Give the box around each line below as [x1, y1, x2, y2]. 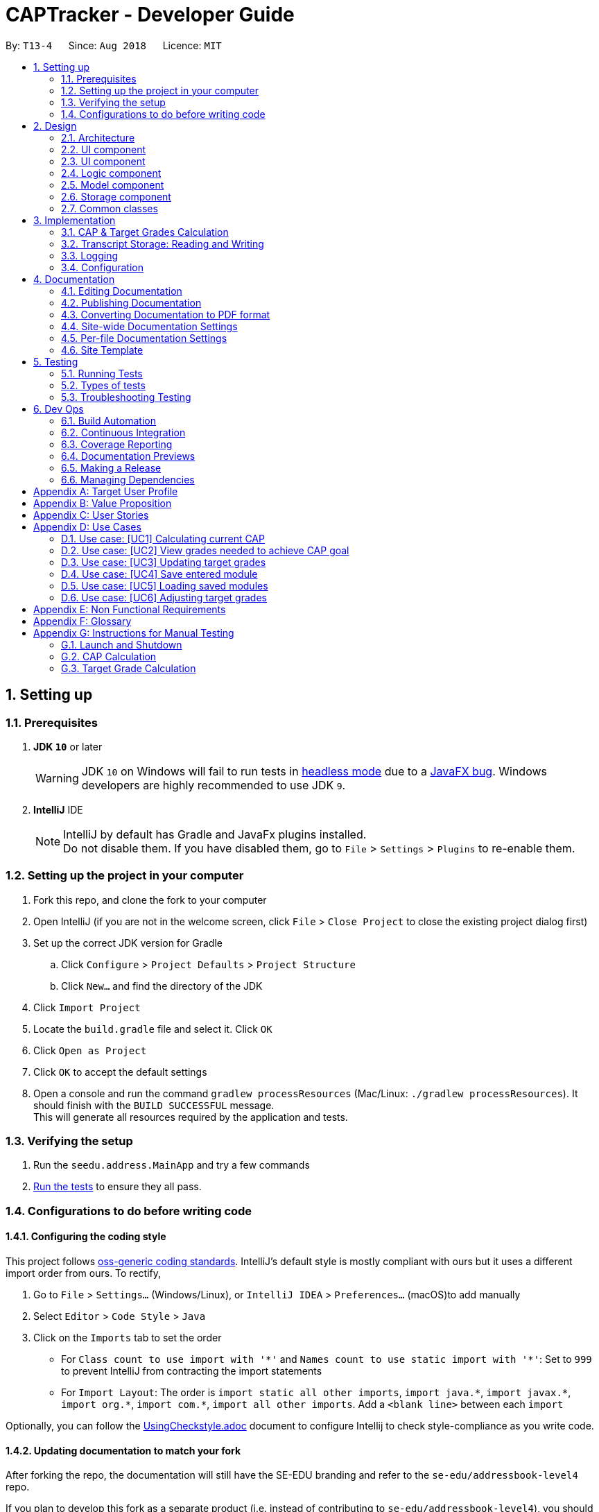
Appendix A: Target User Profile [33, 485, 178, 497]
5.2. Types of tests [61, 379, 146, 391]
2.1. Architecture [61, 131, 135, 144]
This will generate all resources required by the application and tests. [33, 1110, 348, 1123]
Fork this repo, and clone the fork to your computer [33, 893, 267, 906]
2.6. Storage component [61, 190, 171, 203]
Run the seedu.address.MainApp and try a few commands [33, 1159, 310, 1171]
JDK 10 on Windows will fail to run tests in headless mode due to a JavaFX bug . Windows [81, 764, 547, 778]
